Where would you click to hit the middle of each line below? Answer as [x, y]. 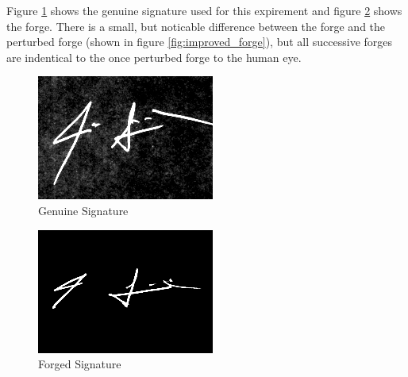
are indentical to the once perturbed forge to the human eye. [154, 57]
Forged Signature [80, 364]
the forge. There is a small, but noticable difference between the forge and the [196, 26]
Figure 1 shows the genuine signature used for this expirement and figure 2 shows [204, 10]
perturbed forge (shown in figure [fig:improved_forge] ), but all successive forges [200, 42]
